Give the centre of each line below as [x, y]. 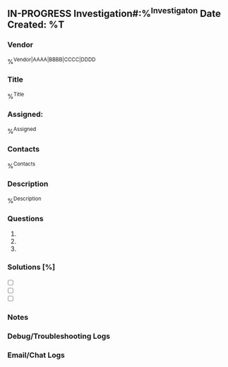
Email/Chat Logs [36, 355]
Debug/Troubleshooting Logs [59, 336]
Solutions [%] [31, 267]
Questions [25, 219]
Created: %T [36, 25]
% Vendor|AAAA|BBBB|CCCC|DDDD [52, 61]
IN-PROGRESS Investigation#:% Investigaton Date [114, 13]
